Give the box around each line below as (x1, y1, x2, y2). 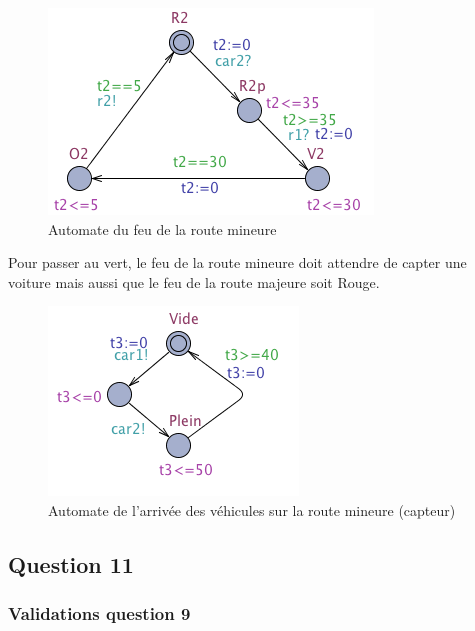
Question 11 (8, 548, 134, 579)
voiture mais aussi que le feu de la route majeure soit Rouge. (8, 271, 380, 292)
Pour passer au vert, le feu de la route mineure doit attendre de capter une (8, 252, 467, 273)
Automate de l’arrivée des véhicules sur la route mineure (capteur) (48, 499, 456, 520)
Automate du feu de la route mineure (48, 218, 277, 239)
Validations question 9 (8, 601, 191, 626)
